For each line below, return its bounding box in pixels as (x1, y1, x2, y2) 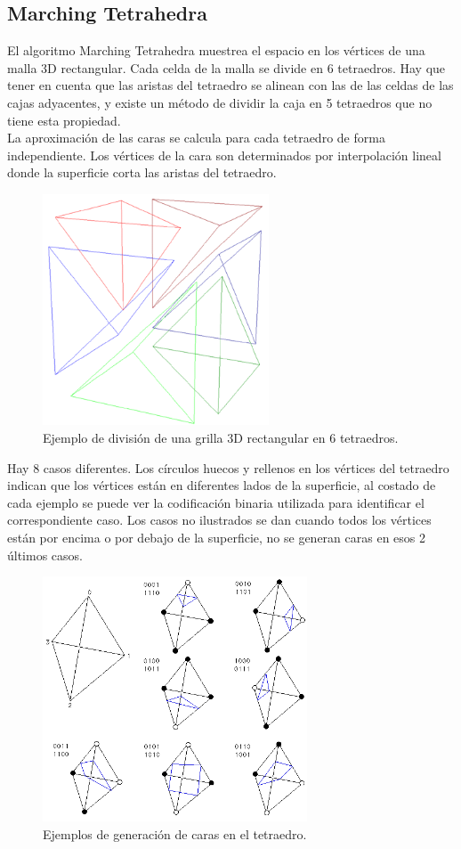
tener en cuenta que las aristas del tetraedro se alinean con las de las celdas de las (7, 76, 454, 94)
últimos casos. (7, 545, 83, 564)
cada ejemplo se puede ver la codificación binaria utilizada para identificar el (7, 493, 425, 511)
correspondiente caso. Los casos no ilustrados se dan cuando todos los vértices (7, 510, 432, 529)
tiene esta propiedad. (7, 110, 121, 129)
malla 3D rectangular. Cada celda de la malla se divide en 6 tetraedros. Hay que (7, 58, 446, 77)
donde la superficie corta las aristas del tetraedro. (7, 163, 277, 182)
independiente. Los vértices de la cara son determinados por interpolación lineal (7, 145, 441, 164)
